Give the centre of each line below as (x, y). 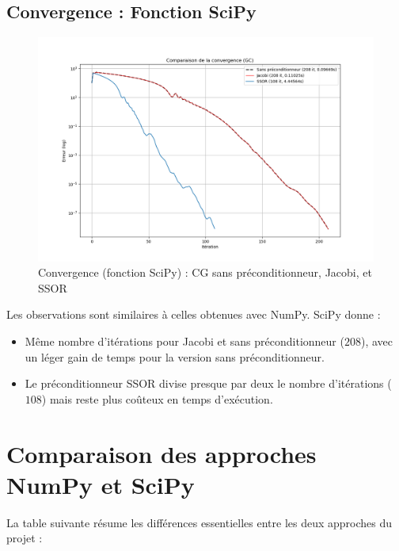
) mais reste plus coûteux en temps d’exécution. (157, 398)
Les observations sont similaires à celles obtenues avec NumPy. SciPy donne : (194, 314)
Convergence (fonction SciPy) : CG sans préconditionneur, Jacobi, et (205, 272)
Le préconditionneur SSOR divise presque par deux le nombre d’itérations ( (208, 383)
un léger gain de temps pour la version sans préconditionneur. (175, 356)
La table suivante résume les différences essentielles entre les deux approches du (199, 522)
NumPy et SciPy (101, 484)
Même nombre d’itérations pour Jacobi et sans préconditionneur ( (184, 341)
